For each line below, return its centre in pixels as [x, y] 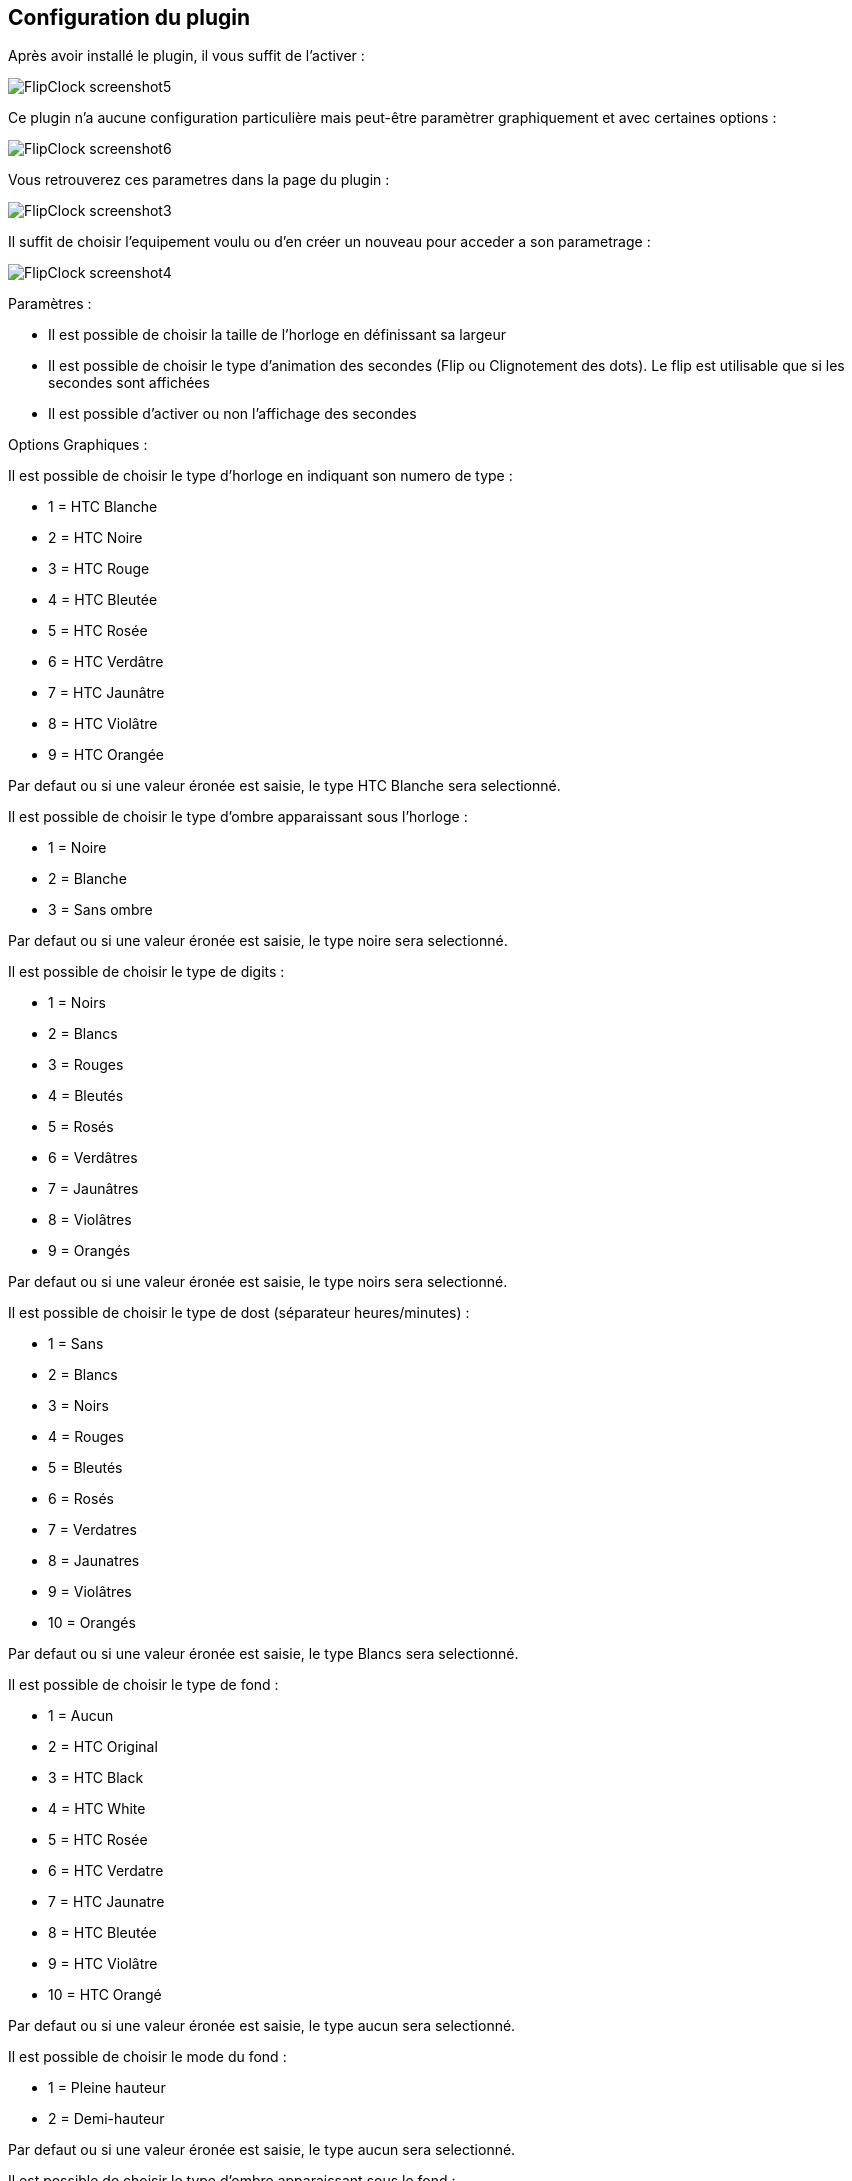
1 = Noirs [77, 1003]
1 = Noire [77, 848]
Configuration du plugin [129, 17]
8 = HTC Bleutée [102, 1933]
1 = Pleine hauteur [107, 2088]
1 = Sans [76, 1344]
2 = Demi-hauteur [106, 2119]
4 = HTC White [97, 1809]
